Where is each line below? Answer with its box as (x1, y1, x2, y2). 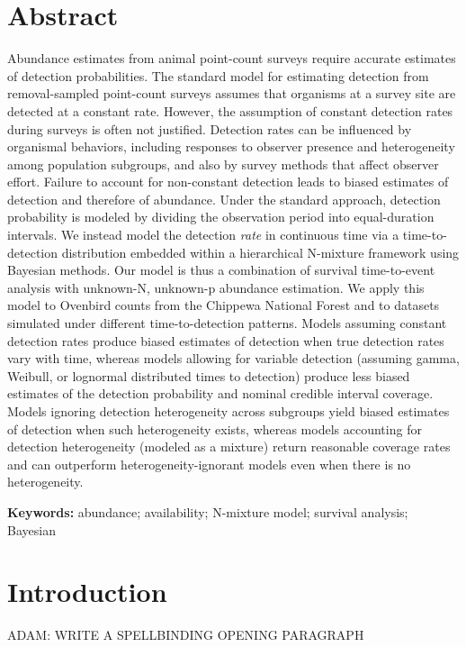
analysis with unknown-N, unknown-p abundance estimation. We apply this (7, 278, 425, 296)
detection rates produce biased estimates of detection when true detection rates (7, 331, 444, 350)
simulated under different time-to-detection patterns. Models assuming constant (7, 314, 447, 333)
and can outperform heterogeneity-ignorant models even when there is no (7, 454, 411, 473)
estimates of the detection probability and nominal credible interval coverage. (7, 384, 434, 403)
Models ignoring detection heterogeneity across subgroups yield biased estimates (7, 402, 450, 420)
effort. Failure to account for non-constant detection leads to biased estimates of (7, 172, 449, 191)
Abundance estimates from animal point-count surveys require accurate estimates (7, 49, 456, 68)
